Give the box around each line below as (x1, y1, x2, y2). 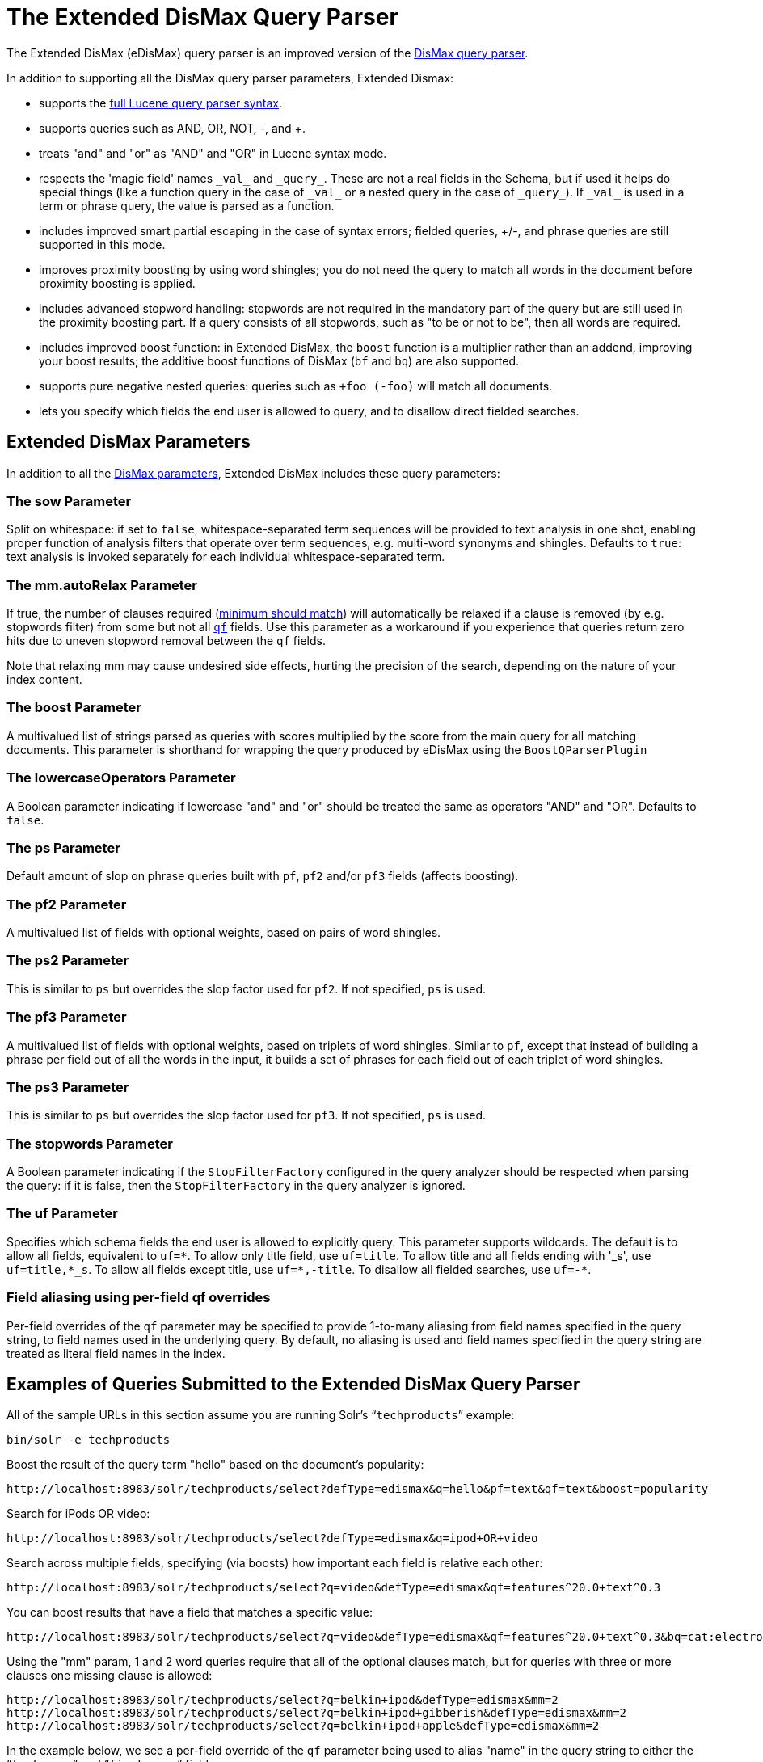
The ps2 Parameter (6, 952, 129, 969)
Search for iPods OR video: (6, 1507, 150, 1521)
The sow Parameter (6, 492, 132, 509)
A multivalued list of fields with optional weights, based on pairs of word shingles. (6, 925, 441, 940)
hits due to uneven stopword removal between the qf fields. (6, 634, 326, 648)
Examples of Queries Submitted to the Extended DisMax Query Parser (6, 1374, 580, 1395)
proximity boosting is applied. (39, 276, 196, 290)
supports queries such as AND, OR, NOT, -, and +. (39, 120, 306, 135)
